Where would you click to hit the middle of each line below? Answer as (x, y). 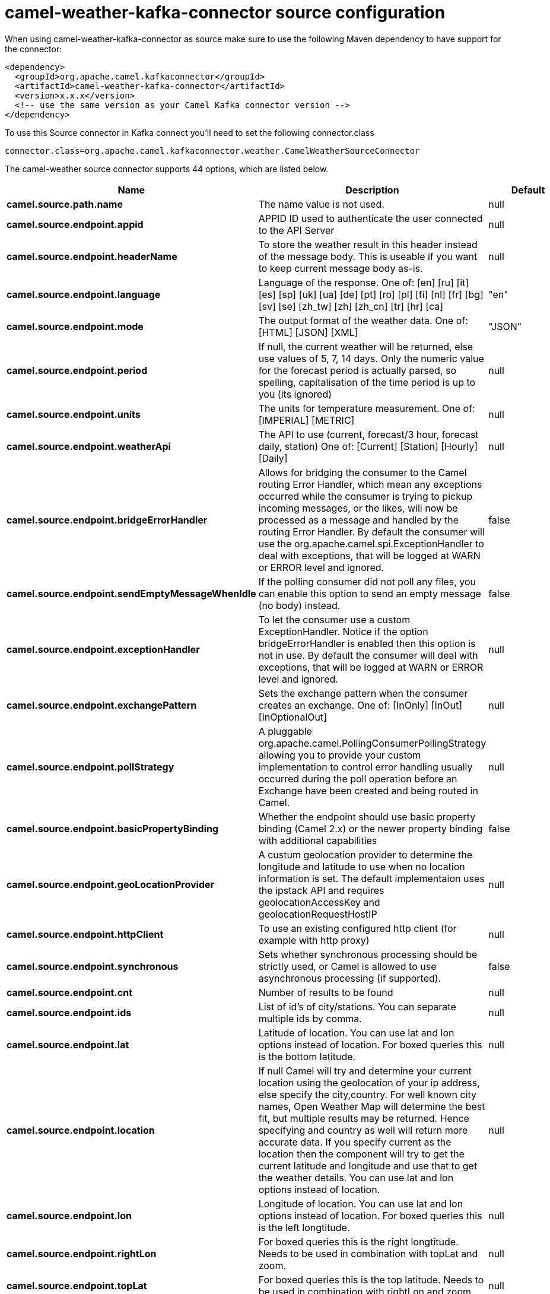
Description (372, 190)
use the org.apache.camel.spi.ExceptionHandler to (371, 543)
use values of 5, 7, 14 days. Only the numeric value (371, 358)
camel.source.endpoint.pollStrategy (90, 767)
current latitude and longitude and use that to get (368, 1165)
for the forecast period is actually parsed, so (357, 370)
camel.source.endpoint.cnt (70, 992)
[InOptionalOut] (293, 717)
